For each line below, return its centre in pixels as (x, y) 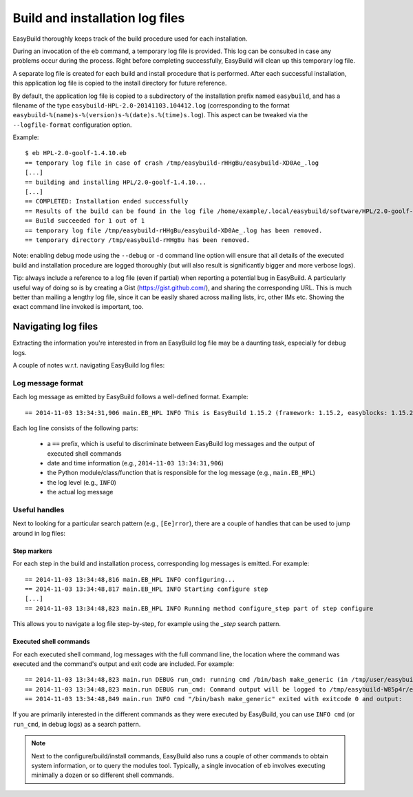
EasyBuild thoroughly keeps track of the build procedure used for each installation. (130, 39)
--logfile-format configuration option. (72, 125)
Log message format (48, 383)
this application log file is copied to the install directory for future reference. (120, 83)
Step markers (33, 551)
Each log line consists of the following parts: (75, 428)
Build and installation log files (99, 18)
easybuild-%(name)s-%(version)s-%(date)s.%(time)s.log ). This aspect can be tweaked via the (160, 115)
